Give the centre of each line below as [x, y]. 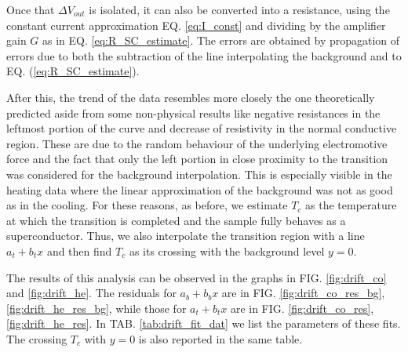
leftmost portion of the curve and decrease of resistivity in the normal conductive [202, 128]
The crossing [37, 338]
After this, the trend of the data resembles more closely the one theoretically [191, 97]
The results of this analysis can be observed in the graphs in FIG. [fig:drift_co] [197, 277]
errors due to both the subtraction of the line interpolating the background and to [204, 55]
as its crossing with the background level [227, 250]
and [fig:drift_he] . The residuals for [91, 293]
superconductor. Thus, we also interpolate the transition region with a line [186, 236]
